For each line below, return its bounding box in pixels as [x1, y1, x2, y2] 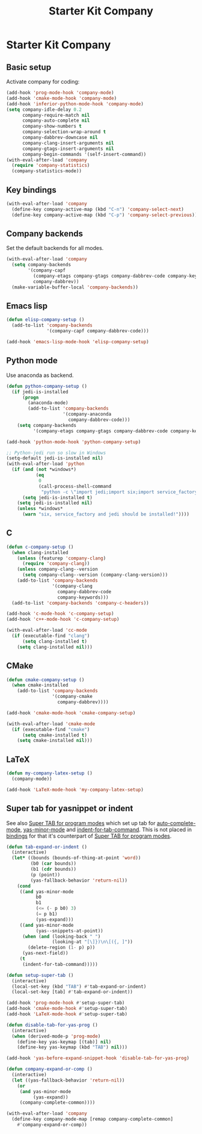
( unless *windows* [17, 506, 63, 512]
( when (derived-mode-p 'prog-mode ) [11, 1033, 101, 1039]
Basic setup [6, 62, 52, 72]
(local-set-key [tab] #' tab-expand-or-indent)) [11, 989, 133, 995]
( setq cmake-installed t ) [22, 732, 87, 738]
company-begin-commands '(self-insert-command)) [22, 151, 147, 157]
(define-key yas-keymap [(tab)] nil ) [17, 1039, 112, 1045]
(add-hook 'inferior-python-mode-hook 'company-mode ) [6, 101, 144, 107]
